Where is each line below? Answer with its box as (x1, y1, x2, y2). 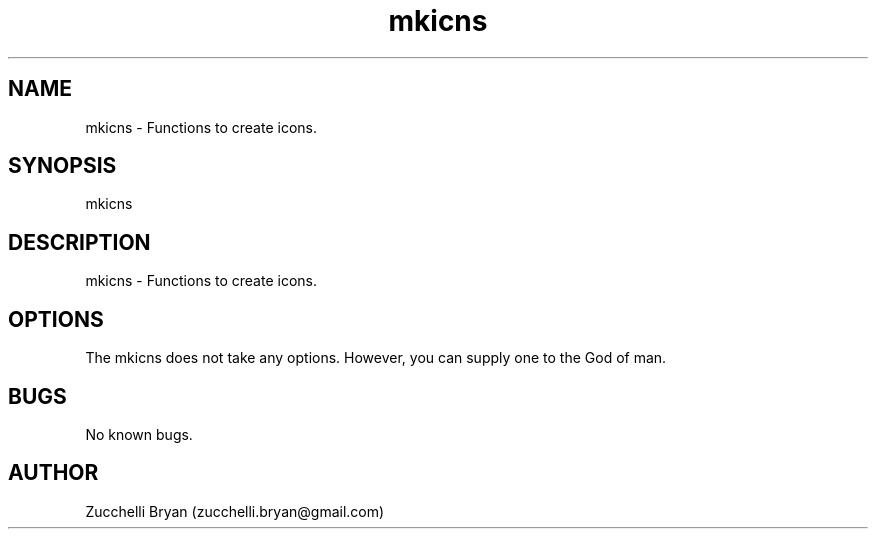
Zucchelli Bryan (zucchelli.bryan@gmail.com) (85, 502, 385, 520)
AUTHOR (8, 460, 99, 486)
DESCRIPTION (8, 229, 151, 255)
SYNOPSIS (8, 153, 117, 179)
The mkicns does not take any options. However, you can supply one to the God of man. (85, 349, 667, 367)
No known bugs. (85, 425, 193, 443)
